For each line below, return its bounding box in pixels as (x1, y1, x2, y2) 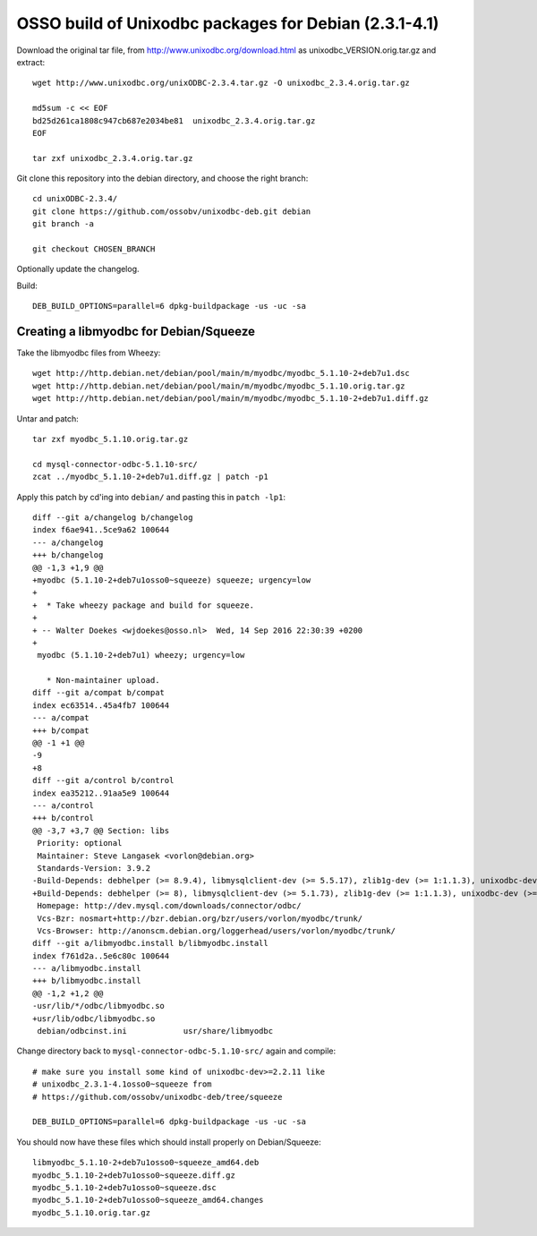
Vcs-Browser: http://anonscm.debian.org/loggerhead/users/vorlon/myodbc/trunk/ (37, 925, 396, 935)
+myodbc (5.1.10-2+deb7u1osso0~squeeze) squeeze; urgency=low (32, 575, 311, 585)
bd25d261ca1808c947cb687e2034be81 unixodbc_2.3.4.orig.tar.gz (32, 115, 316, 125)
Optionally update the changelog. (16, 264, 140, 275)
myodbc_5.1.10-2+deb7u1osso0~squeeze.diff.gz (32, 1170, 236, 1181)
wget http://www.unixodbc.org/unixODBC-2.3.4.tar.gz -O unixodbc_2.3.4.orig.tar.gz (32, 78, 411, 89)
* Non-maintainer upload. (46, 676, 160, 686)
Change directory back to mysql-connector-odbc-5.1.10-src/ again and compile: (16, 1045, 337, 1056)
